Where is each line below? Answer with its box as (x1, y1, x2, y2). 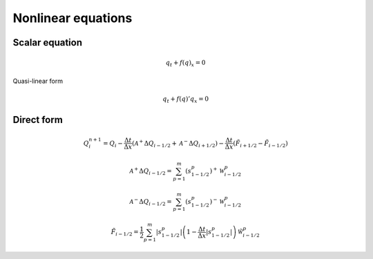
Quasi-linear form (12, 77, 64, 85)
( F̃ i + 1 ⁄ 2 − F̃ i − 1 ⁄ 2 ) (233, 139, 288, 148)
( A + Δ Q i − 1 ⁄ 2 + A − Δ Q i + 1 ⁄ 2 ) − (132, 138, 224, 148)
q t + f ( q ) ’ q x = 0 (162, 95, 209, 104)
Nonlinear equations (12, 10, 133, 26)
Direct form (12, 114, 64, 126)
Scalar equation (12, 37, 83, 48)
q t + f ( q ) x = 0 (165, 59, 207, 68)
